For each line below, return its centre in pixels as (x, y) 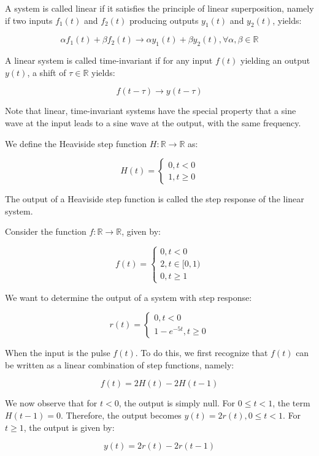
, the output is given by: (69, 427)
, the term (291, 403)
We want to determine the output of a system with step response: (129, 297)
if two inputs (29, 20)
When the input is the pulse (58, 353)
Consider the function (46, 231)
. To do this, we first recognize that (202, 353)
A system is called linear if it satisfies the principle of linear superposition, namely (159, 8)
